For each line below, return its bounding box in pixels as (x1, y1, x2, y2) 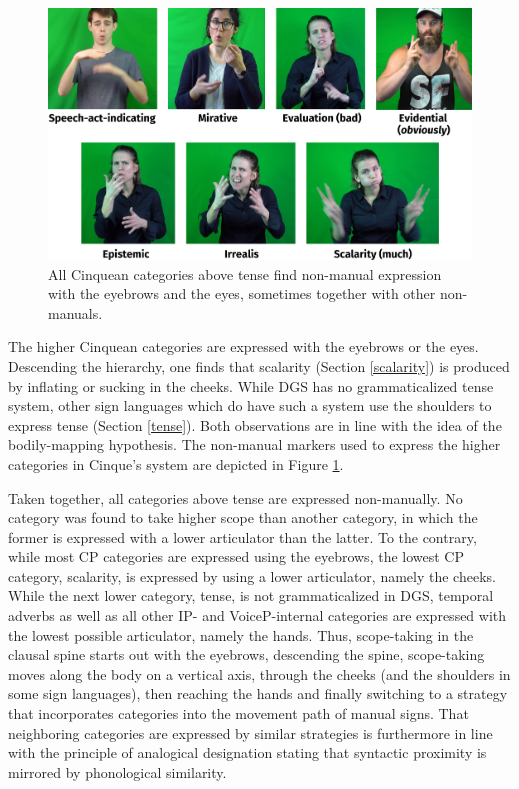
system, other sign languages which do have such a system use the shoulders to (8, 395, 492, 416)
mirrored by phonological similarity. (8, 761, 227, 782)
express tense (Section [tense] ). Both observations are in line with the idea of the (8, 414, 502, 435)
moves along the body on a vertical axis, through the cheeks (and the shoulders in (8, 663, 511, 684)
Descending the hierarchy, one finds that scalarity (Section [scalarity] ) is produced (8, 355, 510, 376)
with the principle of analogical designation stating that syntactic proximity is (8, 742, 487, 763)
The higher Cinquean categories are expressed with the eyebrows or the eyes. (8, 336, 479, 357)
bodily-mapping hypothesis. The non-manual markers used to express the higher (8, 434, 501, 455)
